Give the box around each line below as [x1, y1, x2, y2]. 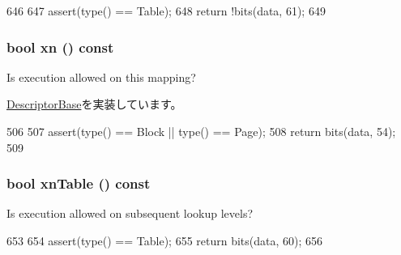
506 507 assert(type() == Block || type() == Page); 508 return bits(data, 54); [6, 123, 396, 139]
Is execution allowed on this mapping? [6, 68, 196, 85]
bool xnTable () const [6, 173, 151, 193]
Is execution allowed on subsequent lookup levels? [6, 205, 254, 222]
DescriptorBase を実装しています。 [6, 96, 182, 113]
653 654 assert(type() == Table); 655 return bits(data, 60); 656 [6, 232, 323, 249]
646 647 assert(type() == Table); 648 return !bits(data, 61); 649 [6, 2, 326, 19]
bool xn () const [6, 36, 114, 57]
